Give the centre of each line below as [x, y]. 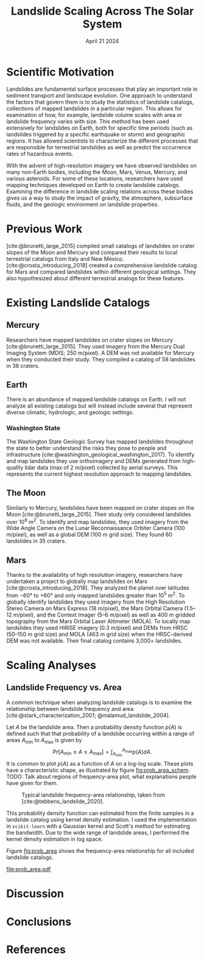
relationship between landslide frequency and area [70, 708]
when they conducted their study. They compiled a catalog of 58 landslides [101, 359]
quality [15, 467]
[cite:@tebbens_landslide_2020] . [63, 802]
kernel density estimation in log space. [55, 839]
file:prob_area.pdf [29, 869]
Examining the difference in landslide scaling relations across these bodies [100, 191]
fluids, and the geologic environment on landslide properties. [83, 204]
